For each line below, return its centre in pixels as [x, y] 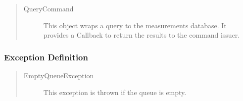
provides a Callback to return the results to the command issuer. [142, 35]
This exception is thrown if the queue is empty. [115, 92]
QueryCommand [49, 8]
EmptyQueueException [59, 75]
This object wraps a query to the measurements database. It [135, 25]
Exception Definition [46, 57]
